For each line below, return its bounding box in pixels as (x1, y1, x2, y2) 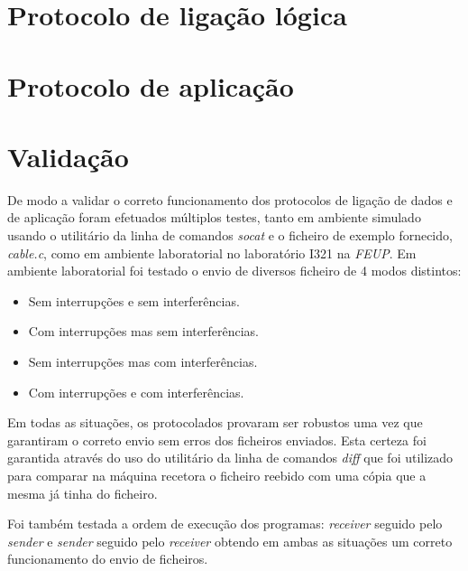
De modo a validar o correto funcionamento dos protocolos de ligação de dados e (7, 190, 453, 209)
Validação (7, 137, 129, 174)
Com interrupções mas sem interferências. (28, 322, 259, 341)
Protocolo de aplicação (7, 67, 294, 104)
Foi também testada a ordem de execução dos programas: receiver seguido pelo (7, 514, 443, 533)
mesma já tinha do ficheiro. (7, 483, 158, 502)
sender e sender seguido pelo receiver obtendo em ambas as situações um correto (7, 531, 453, 550)
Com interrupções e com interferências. (28, 382, 244, 401)
